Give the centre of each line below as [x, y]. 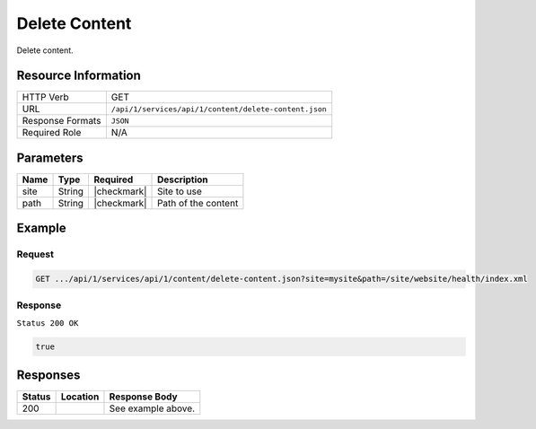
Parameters [50, 158]
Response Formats [62, 121]
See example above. [152, 408]
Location [80, 397]
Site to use [180, 191]
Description [183, 179]
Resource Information [79, 76]
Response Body [144, 397]
